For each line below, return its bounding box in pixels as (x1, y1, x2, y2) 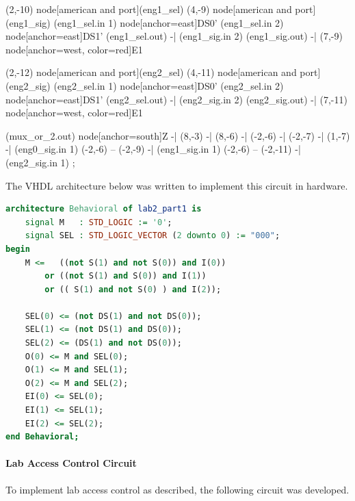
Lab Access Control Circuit (5, 456, 137, 470)
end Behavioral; (5, 432, 79, 442)
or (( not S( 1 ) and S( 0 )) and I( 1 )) (44, 271, 207, 281)
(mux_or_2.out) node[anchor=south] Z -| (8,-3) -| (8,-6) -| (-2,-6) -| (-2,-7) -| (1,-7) (5, 128, 350, 142)
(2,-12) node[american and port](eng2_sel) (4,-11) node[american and (5, 65, 297, 79)
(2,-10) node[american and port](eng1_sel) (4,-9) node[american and (5, 2, 292, 16)
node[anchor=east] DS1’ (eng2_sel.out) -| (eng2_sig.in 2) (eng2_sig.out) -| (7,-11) (5, 92, 347, 106)
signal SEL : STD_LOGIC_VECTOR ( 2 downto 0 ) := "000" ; (25, 231, 280, 241)
